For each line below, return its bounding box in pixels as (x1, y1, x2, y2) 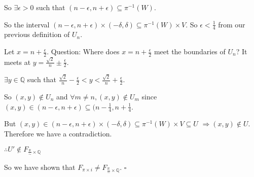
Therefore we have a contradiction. (4, 128, 112, 138)
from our (218, 19, 245, 29)
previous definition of (4, 29, 70, 40)
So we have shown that (4, 161, 76, 172)
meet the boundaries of (154, 46, 226, 57)
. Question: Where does (47, 46, 120, 57)
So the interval (4, 19, 50, 29)
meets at (4, 56, 31, 67)
